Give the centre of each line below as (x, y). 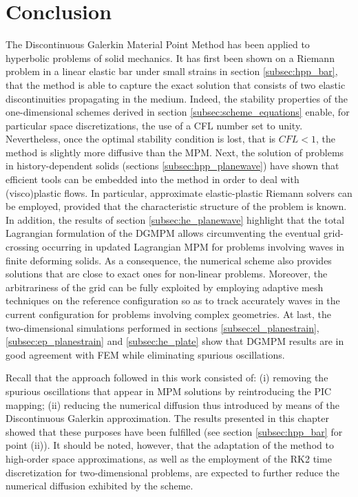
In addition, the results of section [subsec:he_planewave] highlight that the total (175, 219)
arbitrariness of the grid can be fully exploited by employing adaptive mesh (165, 287)
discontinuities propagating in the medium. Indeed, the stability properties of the (177, 98)
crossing (22, 247)
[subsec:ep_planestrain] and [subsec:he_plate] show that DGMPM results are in (175, 341)
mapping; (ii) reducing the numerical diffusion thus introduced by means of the (172, 404)
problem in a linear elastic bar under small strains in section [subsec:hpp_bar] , (172, 71)
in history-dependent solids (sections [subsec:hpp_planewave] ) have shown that (172, 166)
